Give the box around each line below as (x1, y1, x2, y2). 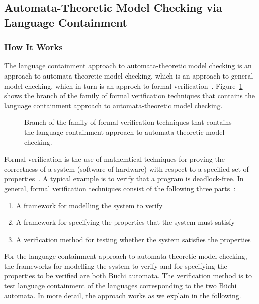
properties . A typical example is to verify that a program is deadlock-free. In (4, 173, 244, 184)
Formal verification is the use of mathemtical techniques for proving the (4, 154, 225, 164)
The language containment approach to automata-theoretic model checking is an (4, 60, 252, 71)
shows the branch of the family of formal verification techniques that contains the (4, 90, 255, 101)
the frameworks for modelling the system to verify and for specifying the (4, 260, 227, 271)
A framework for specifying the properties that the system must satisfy (16, 217, 235, 227)
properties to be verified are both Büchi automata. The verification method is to (4, 270, 252, 281)
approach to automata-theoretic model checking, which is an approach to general (4, 70, 253, 81)
